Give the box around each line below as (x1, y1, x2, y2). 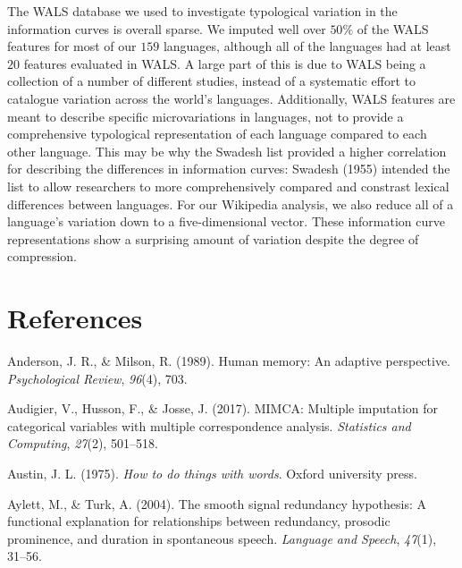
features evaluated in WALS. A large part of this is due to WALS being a (23, 54, 426, 72)
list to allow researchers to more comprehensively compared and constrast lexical (7, 176, 449, 195)
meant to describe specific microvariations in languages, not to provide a (7, 106, 404, 125)
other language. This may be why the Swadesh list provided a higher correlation (7, 141, 447, 160)
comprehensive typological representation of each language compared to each (7, 124, 427, 143)
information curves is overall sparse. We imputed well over (7, 19, 326, 38)
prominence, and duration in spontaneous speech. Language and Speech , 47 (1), (7, 529, 437, 547)
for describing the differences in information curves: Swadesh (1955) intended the (7, 159, 450, 178)
